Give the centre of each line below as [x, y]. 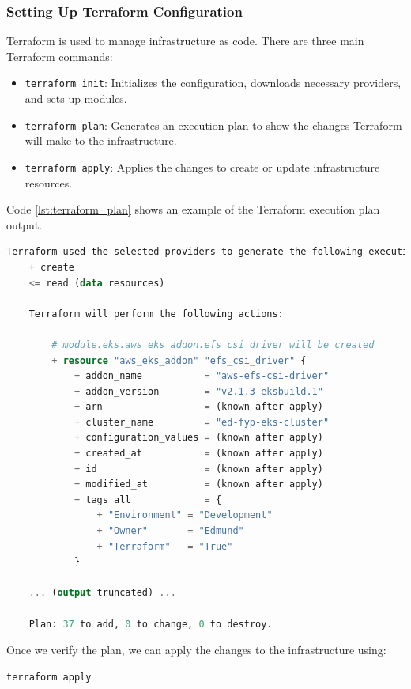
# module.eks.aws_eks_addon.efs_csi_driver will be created [213, 344]
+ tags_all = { [148, 500]
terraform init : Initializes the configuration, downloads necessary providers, [213, 83]
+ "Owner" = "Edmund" [170, 531]
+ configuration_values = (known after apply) [198, 438]
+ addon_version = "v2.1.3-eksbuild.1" [198, 391]
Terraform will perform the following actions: [156, 314]
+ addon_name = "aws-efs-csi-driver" [202, 376]
